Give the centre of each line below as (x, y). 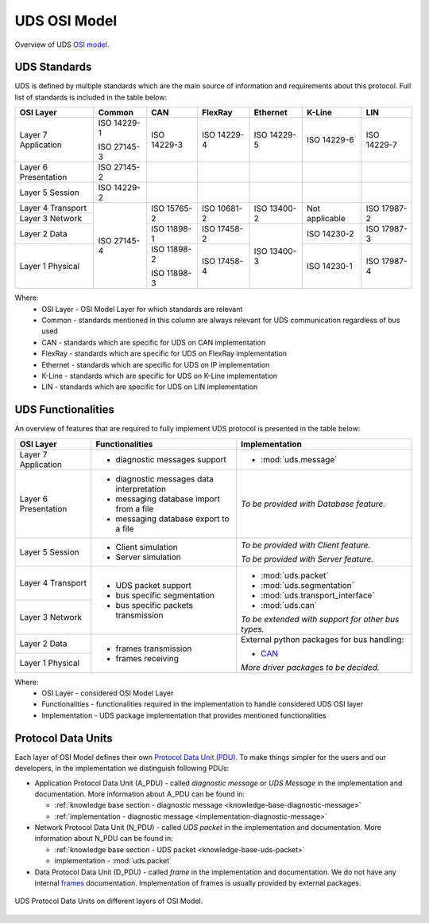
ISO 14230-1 (329, 267)
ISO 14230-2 (330, 234)
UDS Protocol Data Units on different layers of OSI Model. (109, 901)
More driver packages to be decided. (311, 667)
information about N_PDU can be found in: (104, 839)
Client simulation (147, 547)
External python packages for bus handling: (323, 639)
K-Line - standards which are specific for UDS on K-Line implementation (160, 376)
